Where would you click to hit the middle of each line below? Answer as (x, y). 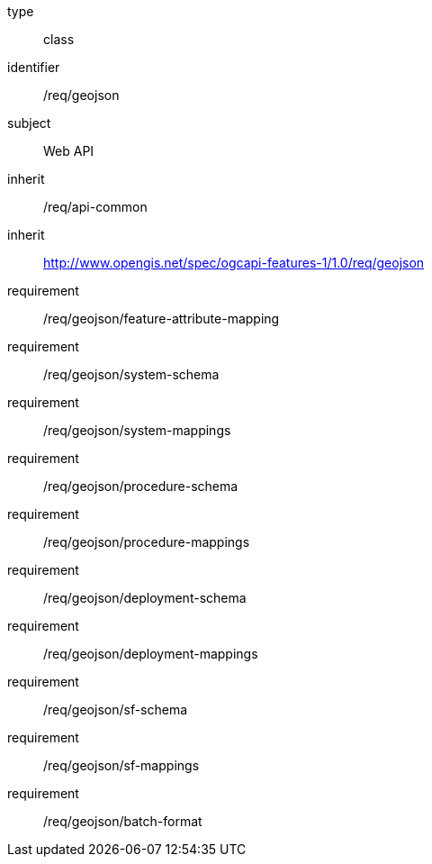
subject (29, 123)
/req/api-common (95, 207)
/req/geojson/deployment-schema (145, 598)
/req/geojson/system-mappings (137, 430)
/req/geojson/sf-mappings (121, 765)
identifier (34, 67)
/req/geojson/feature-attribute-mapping (162, 318)
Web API (69, 151)
